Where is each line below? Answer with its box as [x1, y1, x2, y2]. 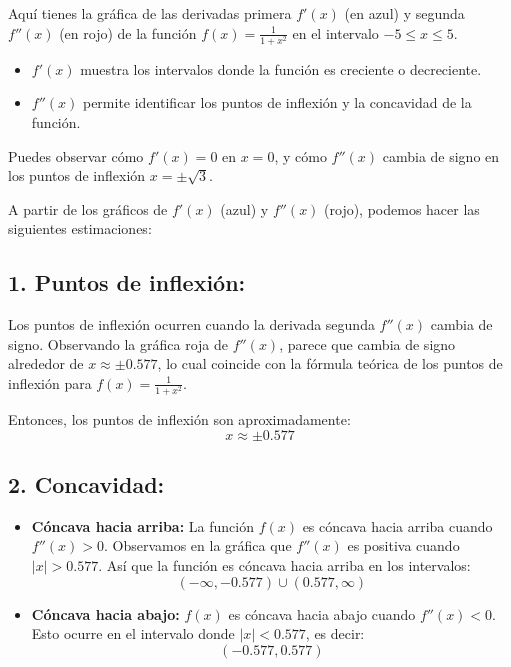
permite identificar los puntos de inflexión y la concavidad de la [82, 92, 472, 113]
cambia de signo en [382, 145, 500, 166]
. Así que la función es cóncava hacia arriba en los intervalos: [98, 555, 471, 575]
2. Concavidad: [8, 469, 165, 499]
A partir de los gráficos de [8, 198, 168, 219]
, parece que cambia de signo [279, 333, 456, 354]
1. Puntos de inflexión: [8, 267, 246, 298]
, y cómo [274, 145, 327, 166]
